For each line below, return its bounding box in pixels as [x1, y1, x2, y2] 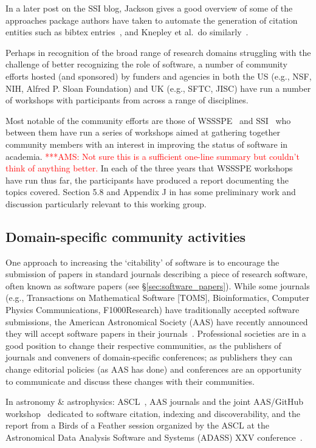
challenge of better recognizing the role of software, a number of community [5, 58, 287, 71]
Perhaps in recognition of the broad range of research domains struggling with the [5, 46, 311, 58]
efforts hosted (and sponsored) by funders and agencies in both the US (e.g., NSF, [5, 69, 312, 82]
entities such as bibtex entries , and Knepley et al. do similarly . [5, 26, 249, 38]
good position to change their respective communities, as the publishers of [5, 339, 281, 351]
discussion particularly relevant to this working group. [5, 197, 207, 210]
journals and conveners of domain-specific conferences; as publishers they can [5, 351, 293, 364]
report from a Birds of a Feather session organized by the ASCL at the [5, 419, 269, 432]
